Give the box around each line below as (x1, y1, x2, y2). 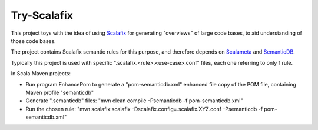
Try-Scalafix (11, 9, 74, 22)
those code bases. (11, 37, 56, 44)
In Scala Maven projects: (11, 70, 71, 77)
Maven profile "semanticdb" (25, 89, 94, 96)
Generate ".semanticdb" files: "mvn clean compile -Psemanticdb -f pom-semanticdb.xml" (25, 97, 243, 104)
